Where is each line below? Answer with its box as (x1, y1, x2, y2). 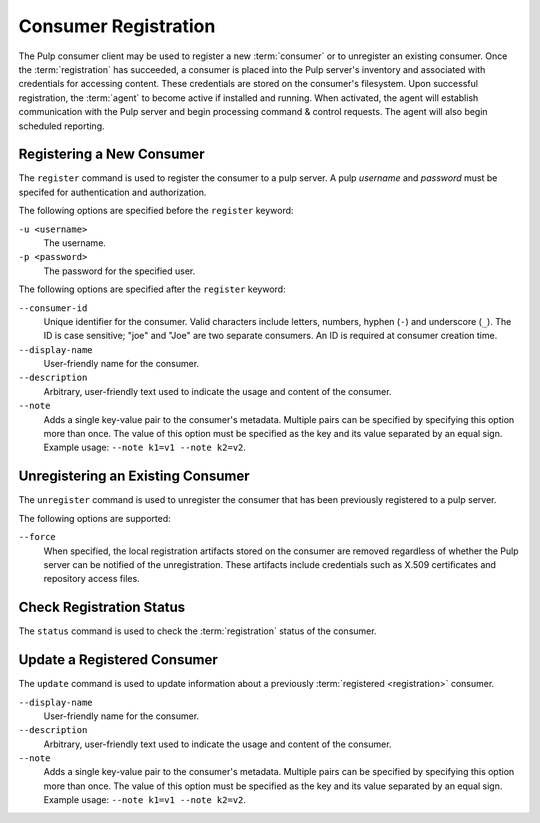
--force (18, 531, 57, 543)
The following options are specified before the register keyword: (18, 205, 294, 217)
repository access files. (43, 573, 140, 585)
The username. (43, 236, 107, 249)
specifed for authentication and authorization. (18, 186, 207, 198)
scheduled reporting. (18, 120, 105, 132)
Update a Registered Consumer (18, 651, 219, 669)
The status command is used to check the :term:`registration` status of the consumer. (18, 625, 377, 637)
